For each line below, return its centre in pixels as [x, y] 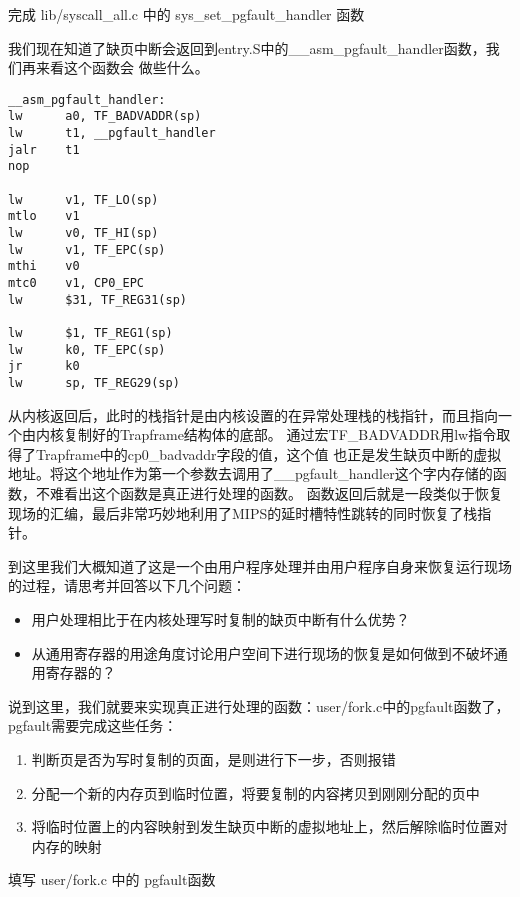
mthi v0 [44, 266]
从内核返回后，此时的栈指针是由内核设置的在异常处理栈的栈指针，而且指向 [253, 414]
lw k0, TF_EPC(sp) [87, 349]
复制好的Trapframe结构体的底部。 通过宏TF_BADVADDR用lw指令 [280, 434]
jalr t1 [44, 149]
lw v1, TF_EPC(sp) [87, 249]
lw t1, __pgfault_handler [112, 133]
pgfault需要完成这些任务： [93, 725]
